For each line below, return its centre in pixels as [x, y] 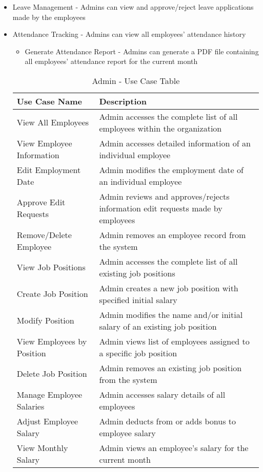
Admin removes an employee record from [173, 234]
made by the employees [49, 17]
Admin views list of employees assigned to [174, 341]
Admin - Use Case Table [136, 80]
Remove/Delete [44, 234]
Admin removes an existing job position [170, 368]
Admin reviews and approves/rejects [164, 196]
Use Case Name [49, 101]
